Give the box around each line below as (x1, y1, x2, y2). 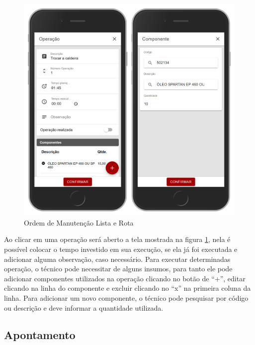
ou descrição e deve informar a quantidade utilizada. (4, 302, 164, 313)
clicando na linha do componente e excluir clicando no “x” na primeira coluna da (4, 283, 251, 293)
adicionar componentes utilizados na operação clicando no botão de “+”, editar (4, 273, 246, 283)
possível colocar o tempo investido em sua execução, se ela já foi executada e (4, 244, 238, 254)
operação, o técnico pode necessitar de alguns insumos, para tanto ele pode (4, 263, 233, 274)
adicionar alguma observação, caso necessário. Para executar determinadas (4, 253, 231, 264)
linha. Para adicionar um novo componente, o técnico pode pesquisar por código (4, 292, 249, 303)
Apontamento (4, 327, 76, 342)
